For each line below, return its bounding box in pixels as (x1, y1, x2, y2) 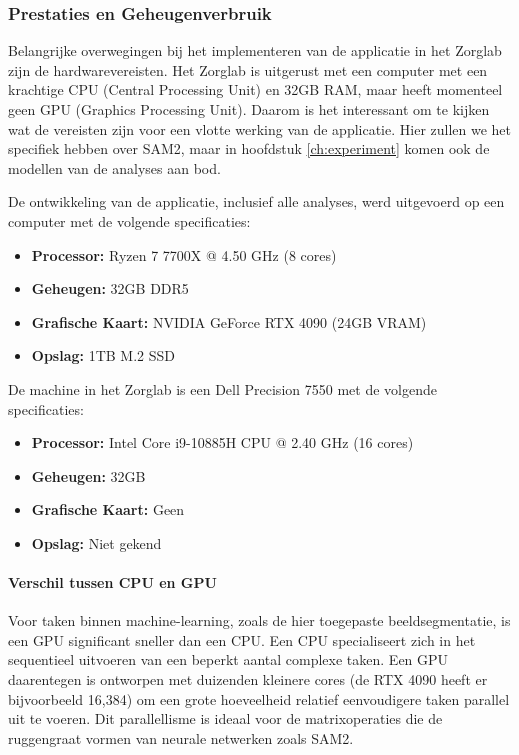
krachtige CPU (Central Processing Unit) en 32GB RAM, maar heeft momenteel (8, 79, 503, 100)
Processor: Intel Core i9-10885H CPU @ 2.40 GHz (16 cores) (31, 432, 414, 453)
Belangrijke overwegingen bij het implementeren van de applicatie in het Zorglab (8, 40, 502, 61)
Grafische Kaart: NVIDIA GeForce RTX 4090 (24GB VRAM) (31, 311, 427, 332)
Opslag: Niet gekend (31, 532, 162, 553)
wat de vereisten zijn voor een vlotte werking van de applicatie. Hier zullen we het (8, 118, 512, 139)
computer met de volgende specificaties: (8, 210, 251, 231)
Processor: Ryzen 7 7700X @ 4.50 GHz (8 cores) (31, 244, 337, 265)
